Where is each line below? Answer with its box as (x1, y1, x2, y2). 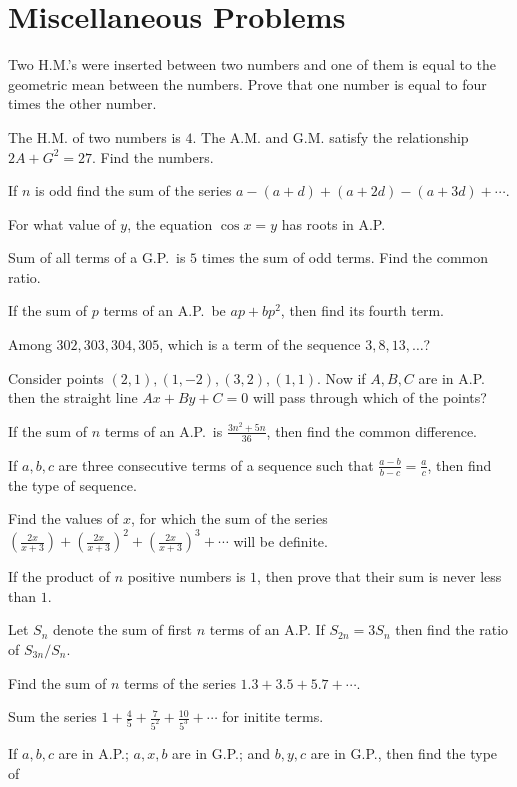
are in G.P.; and (172, 743, 271, 764)
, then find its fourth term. (280, 300, 444, 321)
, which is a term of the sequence (159, 334, 361, 355)
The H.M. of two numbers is (8, 126, 181, 147)
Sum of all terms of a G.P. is (8, 247, 186, 268)
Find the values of (8, 508, 119, 529)
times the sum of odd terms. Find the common (201, 247, 489, 268)
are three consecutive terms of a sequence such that (58, 454, 374, 475)
